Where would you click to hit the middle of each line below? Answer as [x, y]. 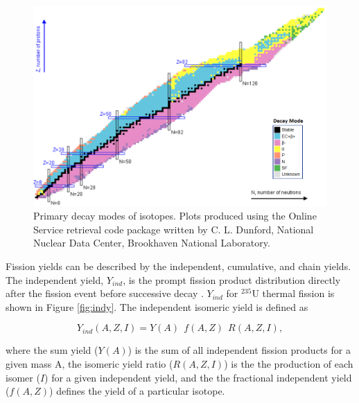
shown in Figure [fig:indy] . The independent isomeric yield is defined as [157, 306]
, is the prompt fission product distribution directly [232, 279]
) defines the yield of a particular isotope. [137, 391]
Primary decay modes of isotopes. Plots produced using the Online [175, 216]
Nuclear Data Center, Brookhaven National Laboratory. [152, 243]
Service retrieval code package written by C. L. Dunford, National [174, 229]
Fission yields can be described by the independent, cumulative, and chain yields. [178, 266]
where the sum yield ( [52, 350]
